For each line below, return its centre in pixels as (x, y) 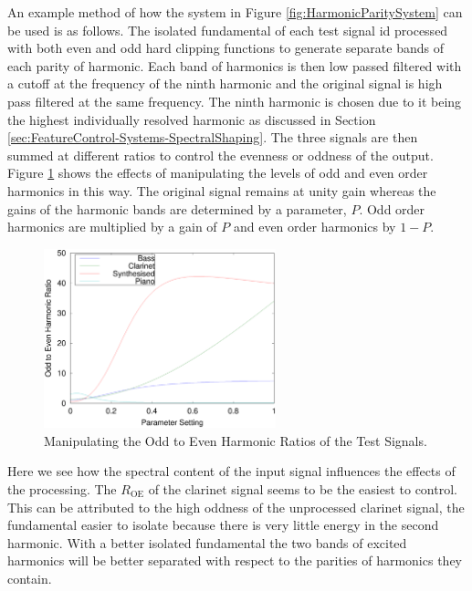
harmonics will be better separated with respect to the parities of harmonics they (235, 560)
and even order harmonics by (315, 227)
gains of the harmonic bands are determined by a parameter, (177, 208)
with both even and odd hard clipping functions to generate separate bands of (226, 48)
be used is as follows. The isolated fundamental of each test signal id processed (228, 30)
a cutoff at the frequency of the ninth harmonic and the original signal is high (225, 83)
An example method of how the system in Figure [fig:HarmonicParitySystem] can (235, 12)
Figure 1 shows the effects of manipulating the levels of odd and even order (218, 173)
